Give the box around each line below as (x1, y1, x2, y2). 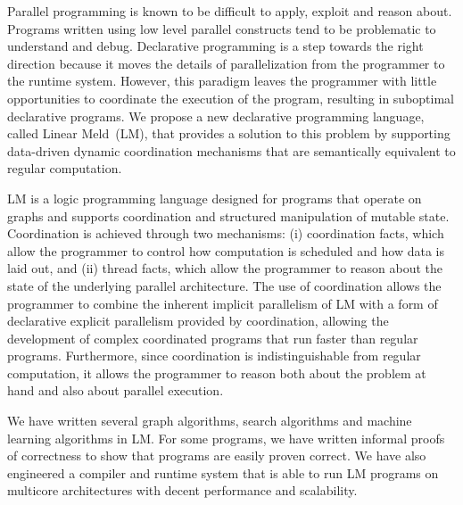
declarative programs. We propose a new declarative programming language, (7, 106, 425, 125)
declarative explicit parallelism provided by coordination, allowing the (7, 311, 389, 330)
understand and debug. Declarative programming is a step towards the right (7, 37, 424, 55)
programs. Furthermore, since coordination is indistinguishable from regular (7, 346, 421, 365)
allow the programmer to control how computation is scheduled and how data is (7, 241, 444, 260)
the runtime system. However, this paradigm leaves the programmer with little (7, 71, 437, 90)
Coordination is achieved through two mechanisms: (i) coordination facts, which (7, 224, 444, 243)
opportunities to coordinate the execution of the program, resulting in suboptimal (7, 88, 454, 107)
